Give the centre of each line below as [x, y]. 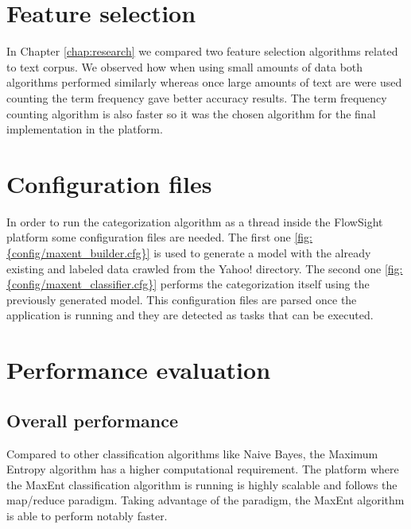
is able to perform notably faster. [87, 515]
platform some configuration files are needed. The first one [149, 237]
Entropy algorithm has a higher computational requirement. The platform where [203, 469]
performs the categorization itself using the [265, 284]
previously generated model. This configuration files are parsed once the [182, 299]
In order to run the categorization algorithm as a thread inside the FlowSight [195, 221]
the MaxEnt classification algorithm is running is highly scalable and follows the [202, 484]
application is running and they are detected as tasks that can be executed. [190, 315]
